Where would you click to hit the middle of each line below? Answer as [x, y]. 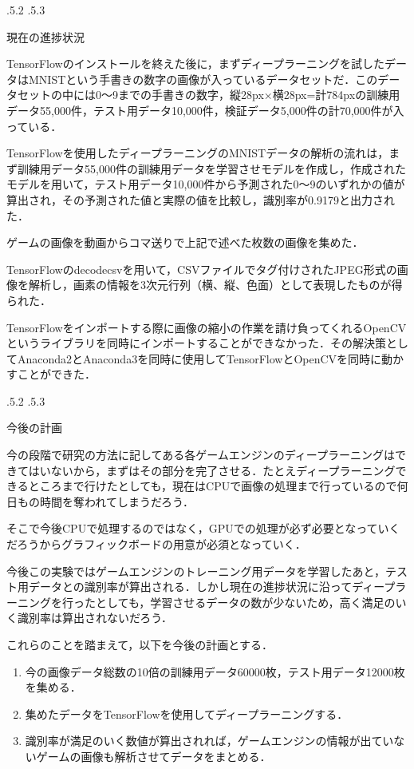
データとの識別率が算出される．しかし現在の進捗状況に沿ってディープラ [217, 587]
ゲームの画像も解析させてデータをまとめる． [154, 756]
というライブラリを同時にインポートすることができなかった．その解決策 [196, 343]
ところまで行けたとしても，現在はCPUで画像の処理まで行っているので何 [218, 486]
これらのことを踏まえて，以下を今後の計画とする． [140, 644]
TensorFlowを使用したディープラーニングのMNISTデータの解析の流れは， [198, 153]
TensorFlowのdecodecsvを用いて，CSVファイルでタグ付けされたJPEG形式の [202, 269]
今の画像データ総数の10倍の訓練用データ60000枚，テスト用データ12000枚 [215, 671]
